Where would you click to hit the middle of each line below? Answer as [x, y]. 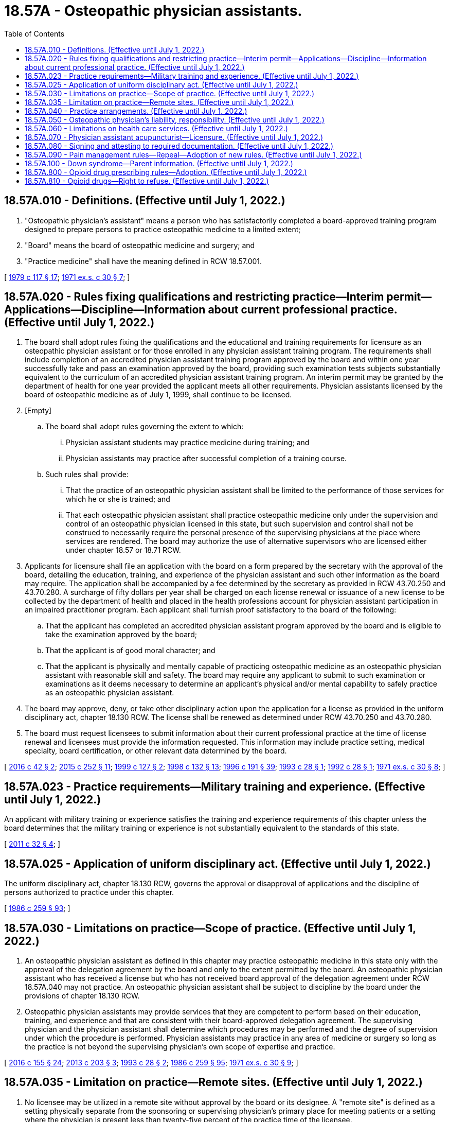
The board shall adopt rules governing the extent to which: [145, 427]
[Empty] [38, 411]
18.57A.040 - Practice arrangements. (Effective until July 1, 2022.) [136, 111]
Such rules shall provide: [87, 475]
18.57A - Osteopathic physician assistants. [153, 11]
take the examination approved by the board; [121, 635]
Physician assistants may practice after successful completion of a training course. [206, 459]
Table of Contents [34, 33]
